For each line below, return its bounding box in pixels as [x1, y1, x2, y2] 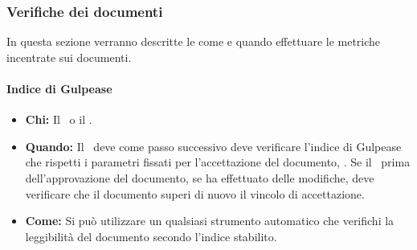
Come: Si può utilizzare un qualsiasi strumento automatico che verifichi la [25, 212, 395, 229]
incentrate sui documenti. [6, 48, 132, 65]
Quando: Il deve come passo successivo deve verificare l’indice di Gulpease [25, 137, 402, 154]
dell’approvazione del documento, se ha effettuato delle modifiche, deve [25, 169, 374, 186]
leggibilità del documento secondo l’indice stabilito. [25, 227, 277, 244]
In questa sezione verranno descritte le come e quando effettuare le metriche [6, 33, 381, 50]
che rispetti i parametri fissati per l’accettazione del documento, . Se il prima [25, 154, 411, 170]
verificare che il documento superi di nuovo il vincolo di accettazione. [25, 185, 365, 202]
